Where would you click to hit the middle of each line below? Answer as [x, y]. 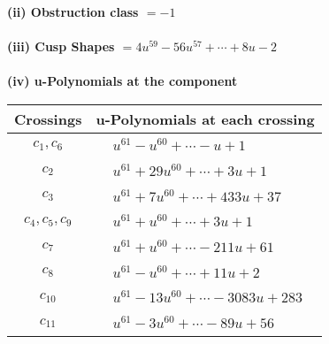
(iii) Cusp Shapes [61, 46]
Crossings [48, 118]
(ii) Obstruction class [73, 11]
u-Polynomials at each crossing [205, 118]
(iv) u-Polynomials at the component [122, 81]
